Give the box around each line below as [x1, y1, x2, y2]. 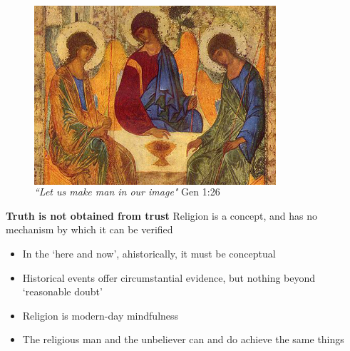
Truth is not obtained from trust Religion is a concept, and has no [6, 208, 318, 223]
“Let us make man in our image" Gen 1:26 [34, 184, 220, 199]
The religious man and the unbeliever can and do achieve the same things [22, 332, 344, 347]
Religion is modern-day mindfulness [22, 307, 179, 322]
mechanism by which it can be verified [6, 222, 173, 237]
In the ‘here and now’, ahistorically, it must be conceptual [22, 246, 276, 261]
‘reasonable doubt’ [22, 284, 103, 299]
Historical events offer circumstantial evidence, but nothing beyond [22, 270, 316, 285]
